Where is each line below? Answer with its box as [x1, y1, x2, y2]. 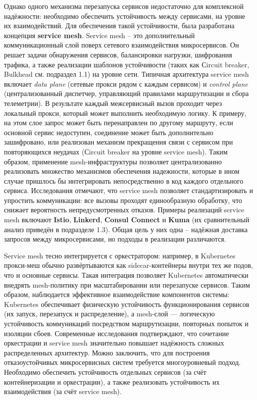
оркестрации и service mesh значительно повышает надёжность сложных [4, 338, 224, 348]
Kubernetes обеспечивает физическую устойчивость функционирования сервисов [4, 299, 250, 309]
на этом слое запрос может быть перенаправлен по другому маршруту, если [4, 117, 233, 128]
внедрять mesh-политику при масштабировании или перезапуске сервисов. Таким [4, 279, 250, 290]
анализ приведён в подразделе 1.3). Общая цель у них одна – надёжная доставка [4, 224, 248, 234]
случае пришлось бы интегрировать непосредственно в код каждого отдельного [4, 175, 244, 186]
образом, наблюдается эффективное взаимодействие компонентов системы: [4, 289, 230, 300]
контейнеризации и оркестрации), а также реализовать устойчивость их [4, 376, 220, 387]
